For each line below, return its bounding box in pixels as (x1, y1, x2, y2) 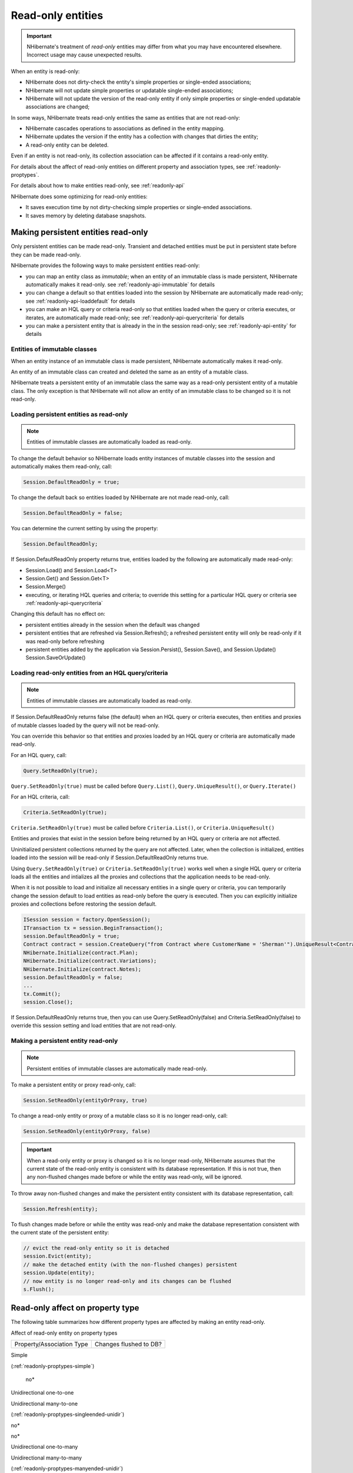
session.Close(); (23, 999, 74, 1006)
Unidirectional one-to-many (11, 1444, 78, 1451)
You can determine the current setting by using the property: (11, 525, 158, 532)
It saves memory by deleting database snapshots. (25, 212, 146, 219)
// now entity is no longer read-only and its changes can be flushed (23, 1277, 232, 1284)
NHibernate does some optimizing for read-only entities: (11, 193, 148, 200)
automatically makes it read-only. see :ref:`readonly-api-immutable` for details (25, 281, 215, 288)
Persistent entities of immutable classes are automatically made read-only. (26, 1065, 208, 1072)
